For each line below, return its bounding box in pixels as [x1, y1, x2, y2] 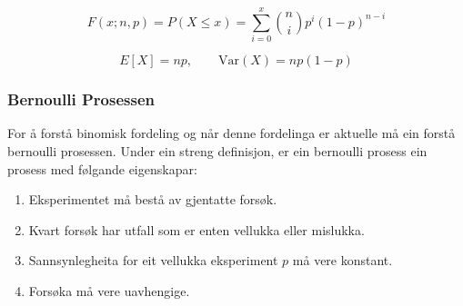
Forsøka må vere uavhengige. [28, 281, 190, 300]
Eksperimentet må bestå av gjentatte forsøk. [28, 190, 277, 209]
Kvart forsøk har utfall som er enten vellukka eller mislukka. [28, 220, 365, 239]
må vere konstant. [292, 251, 393, 270]
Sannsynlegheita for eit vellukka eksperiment [28, 251, 278, 270]
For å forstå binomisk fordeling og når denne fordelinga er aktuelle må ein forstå [7, 123, 456, 143]
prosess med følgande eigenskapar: [7, 159, 197, 178]
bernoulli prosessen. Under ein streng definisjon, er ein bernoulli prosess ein [7, 141, 428, 160]
